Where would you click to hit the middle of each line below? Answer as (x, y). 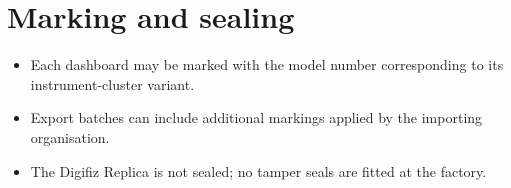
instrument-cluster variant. (112, 83)
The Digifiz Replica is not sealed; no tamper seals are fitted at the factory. (258, 170)
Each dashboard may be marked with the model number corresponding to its (267, 64)
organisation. (70, 136)
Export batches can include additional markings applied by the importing (256, 117)
